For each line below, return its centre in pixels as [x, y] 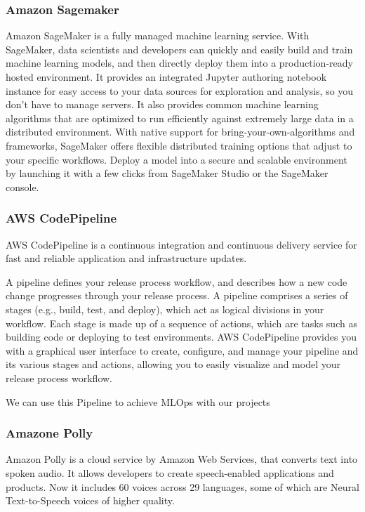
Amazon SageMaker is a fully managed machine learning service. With [158, 35]
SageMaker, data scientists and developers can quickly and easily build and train [179, 49]
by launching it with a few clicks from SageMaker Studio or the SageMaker [167, 173]
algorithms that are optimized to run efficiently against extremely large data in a [180, 118]
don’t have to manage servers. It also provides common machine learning [162, 104]
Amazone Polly [49, 433]
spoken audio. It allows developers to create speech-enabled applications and [170, 472]
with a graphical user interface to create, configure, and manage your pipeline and [182, 350]
